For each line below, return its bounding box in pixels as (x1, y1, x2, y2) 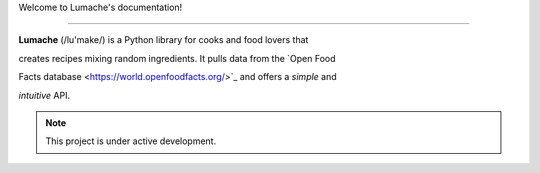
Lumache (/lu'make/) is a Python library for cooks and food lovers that (18, 34, 309, 46)
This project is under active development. (45, 135, 217, 147)
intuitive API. (18, 89, 70, 101)
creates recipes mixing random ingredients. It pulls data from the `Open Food (18, 52, 336, 64)
